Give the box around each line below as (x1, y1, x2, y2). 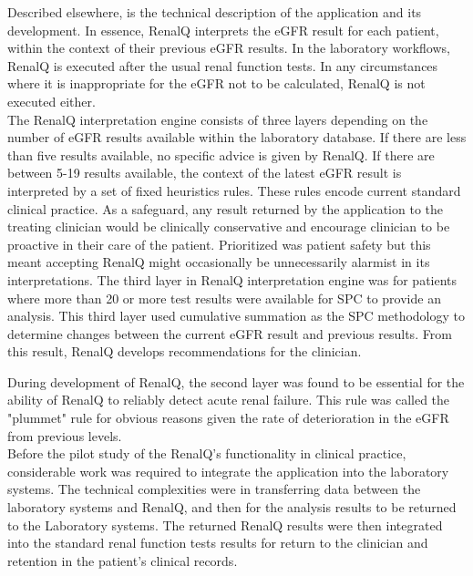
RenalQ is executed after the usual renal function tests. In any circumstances (7, 56, 438, 75)
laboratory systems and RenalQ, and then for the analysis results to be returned (7, 498, 457, 517)
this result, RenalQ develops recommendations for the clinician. (7, 342, 362, 361)
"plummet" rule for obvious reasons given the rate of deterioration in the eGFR (7, 408, 449, 427)
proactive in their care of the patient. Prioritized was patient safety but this (7, 234, 431, 253)
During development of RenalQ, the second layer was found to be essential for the (7, 372, 465, 391)
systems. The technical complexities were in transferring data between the (7, 479, 421, 499)
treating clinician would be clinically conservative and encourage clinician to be (7, 217, 450, 236)
